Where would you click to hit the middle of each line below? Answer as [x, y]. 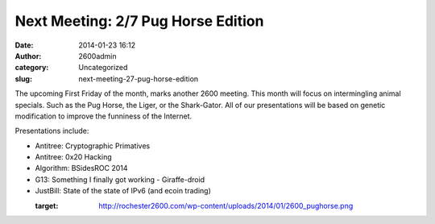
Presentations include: [52, 131]
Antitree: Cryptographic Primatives [93, 146]
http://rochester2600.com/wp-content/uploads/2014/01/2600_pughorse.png [226, 205]
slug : [23, 79]
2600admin [97, 56]
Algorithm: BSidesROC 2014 [81, 168]
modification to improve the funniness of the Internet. [104, 116]
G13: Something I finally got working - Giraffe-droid [120, 179]
